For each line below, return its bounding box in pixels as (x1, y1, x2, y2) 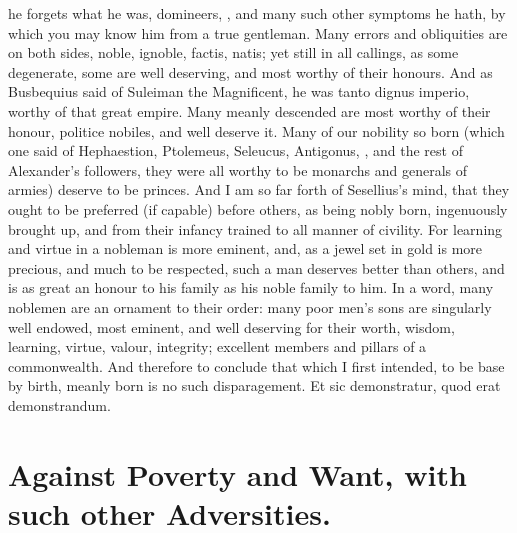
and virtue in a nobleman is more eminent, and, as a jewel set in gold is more (8, 238, 483, 259)
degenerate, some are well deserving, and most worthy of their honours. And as (8, 61, 493, 82)
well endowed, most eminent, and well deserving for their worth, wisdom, (8, 316, 455, 337)
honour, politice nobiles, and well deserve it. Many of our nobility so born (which (8, 120, 505, 141)
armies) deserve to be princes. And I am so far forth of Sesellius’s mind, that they (8, 179, 510, 200)
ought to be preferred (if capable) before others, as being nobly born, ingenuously (8, 198, 508, 219)
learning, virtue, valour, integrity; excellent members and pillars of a (8, 336, 427, 357)
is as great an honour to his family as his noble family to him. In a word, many (8, 277, 494, 298)
